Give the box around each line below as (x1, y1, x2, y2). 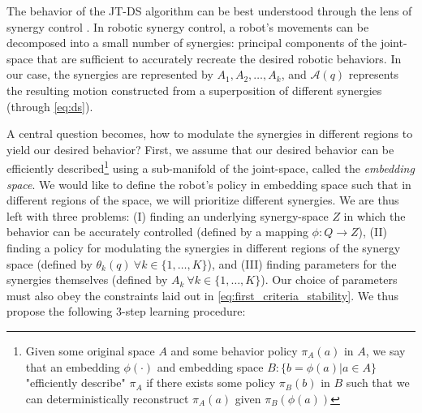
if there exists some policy (146, 374, 276, 391)
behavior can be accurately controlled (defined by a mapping (6, 223, 308, 240)
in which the (343, 207, 406, 224)
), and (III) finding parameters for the (207, 255, 397, 272)
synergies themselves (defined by (6, 271, 168, 288)
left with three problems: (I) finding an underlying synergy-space (6, 207, 329, 224)
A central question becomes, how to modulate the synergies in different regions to (6, 125, 413, 142)
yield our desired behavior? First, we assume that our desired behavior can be (6, 140, 394, 157)
